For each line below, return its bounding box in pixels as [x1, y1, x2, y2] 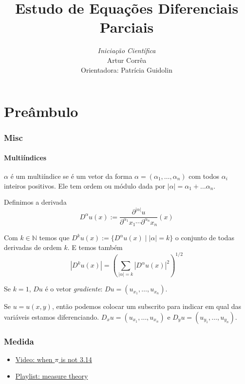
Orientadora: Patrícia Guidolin [81, 64, 172, 75]
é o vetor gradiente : [45, 284, 103, 294]
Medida [4, 335, 34, 347]
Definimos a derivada [4, 197, 67, 207]
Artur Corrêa [107, 55, 147, 65]
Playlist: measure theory [15, 370, 88, 381]
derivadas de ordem [4, 242, 62, 252]
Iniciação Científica [97, 45, 156, 56]
